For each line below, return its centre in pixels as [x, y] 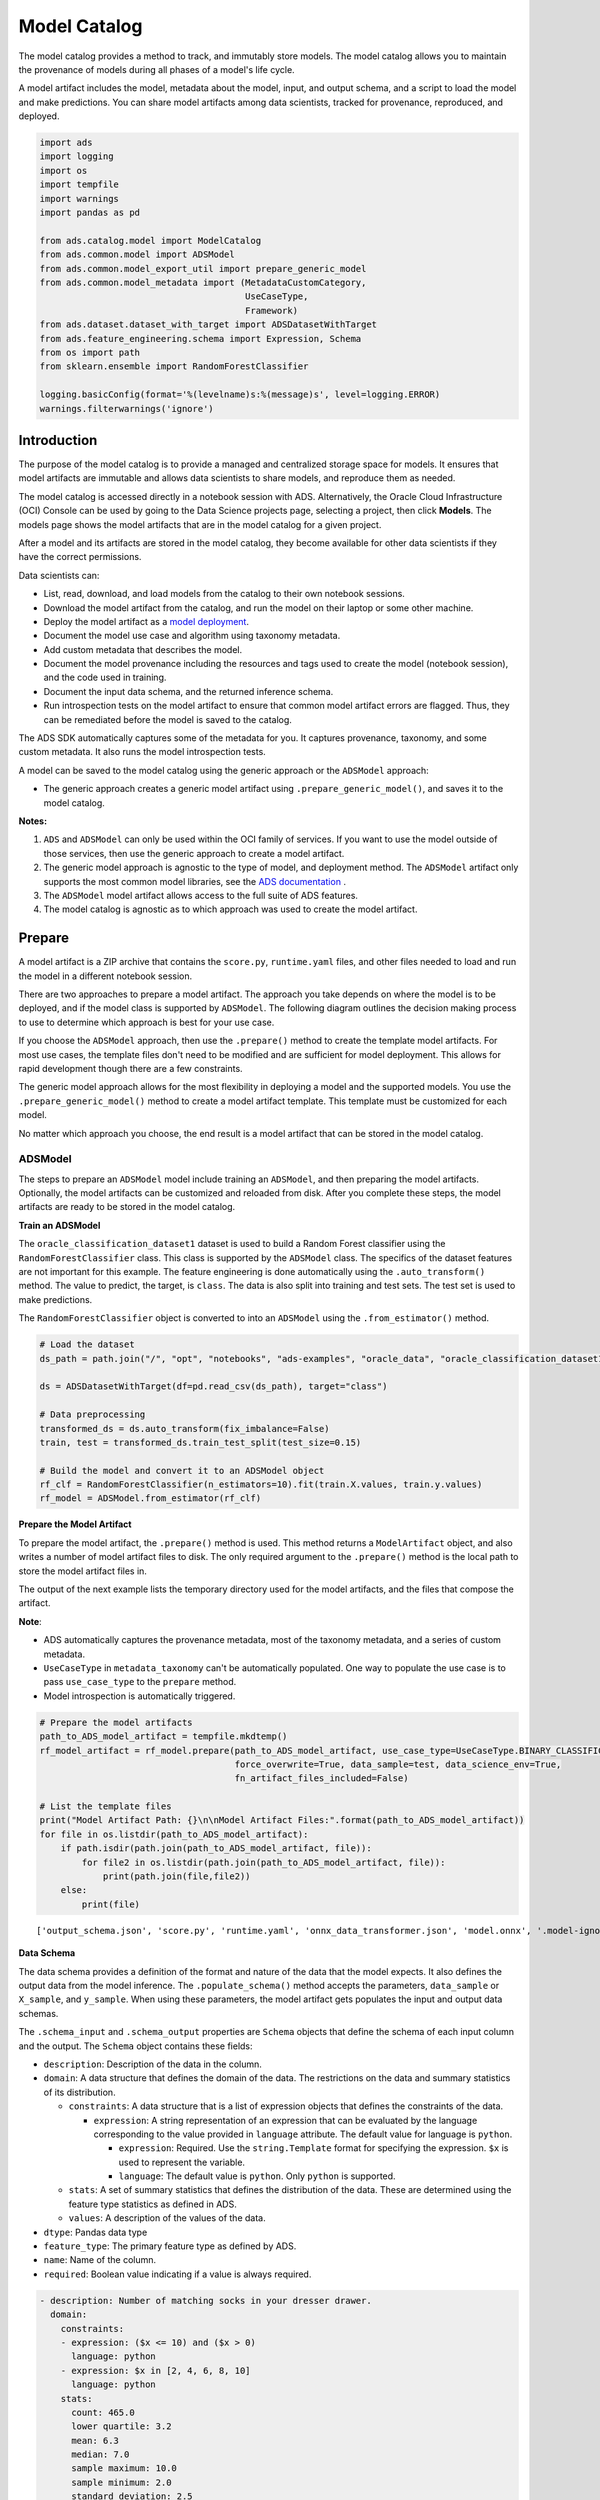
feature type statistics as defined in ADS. [152, 2204]
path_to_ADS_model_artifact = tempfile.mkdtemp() [163, 1736]
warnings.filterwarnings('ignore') [126, 408]
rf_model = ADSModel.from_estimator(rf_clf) [150, 1498]
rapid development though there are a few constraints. [131, 1068]
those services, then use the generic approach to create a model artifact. [194, 853]
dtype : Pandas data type [95, 2232]
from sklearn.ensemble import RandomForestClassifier [174, 366]
